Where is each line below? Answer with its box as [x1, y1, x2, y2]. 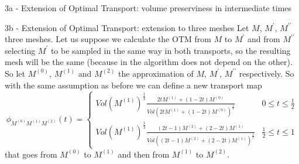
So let [5, 67, 25, 79]
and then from [118, 148, 170, 160]
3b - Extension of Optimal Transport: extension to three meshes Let [5, 21, 249, 33]
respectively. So [239, 67, 294, 79]
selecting [5, 44, 36, 56]
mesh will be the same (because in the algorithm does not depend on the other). [5, 56, 293, 68]
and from [248, 33, 280, 45]
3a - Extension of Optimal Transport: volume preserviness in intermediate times [5, 2, 292, 13]
